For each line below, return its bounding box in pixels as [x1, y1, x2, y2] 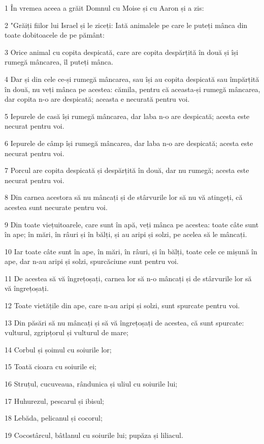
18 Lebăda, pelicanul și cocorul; [5, 412, 103, 423]
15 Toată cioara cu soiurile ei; [5, 361, 96, 372]
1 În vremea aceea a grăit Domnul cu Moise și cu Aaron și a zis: [5, 3, 204, 13]
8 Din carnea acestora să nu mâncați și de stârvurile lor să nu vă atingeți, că [5, 192, 243, 202]
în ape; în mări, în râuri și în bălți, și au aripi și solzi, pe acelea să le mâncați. [5, 229, 247, 240]
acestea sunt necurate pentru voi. [5, 201, 108, 212]
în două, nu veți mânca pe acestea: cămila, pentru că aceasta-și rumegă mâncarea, [5, 83, 260, 94]
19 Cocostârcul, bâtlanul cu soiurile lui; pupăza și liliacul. [5, 429, 183, 440]
